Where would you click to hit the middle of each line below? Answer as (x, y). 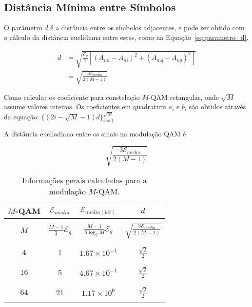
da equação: (21, 116)
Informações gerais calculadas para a (85, 180)
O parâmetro (23, 28)
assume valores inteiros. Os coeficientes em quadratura (85, 106)
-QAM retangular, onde (184, 97)
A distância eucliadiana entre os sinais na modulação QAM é (95, 134)
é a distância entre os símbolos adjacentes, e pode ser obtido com (147, 28)
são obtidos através (217, 106)
